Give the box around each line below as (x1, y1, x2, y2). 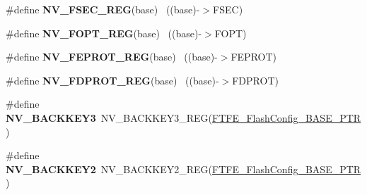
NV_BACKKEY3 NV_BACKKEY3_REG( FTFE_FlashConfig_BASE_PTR (6, 110, 361, 125)
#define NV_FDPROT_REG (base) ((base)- (6, 73, 219, 87)
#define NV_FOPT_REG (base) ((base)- (6, 25, 202, 40)
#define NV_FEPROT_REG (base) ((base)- (6, 49, 218, 64)
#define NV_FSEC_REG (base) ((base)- (6, 2, 200, 16)
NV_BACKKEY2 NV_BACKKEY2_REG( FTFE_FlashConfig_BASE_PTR (6, 161, 361, 176)
